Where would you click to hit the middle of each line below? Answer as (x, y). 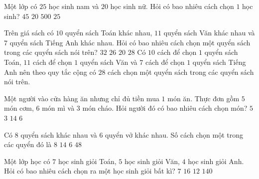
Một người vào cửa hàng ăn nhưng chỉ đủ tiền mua (82, 98)
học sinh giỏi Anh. (216, 161)
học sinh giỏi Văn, (152, 161)
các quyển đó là (28, 144)
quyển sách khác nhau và (59, 134)
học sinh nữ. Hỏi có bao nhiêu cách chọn (172, 6)
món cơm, (19, 108)
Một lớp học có (27, 161)
